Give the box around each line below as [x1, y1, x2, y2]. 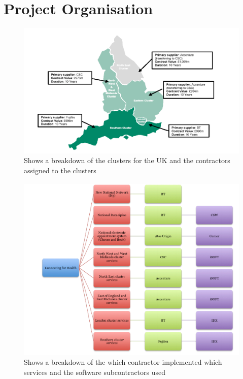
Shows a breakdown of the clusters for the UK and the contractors [24, 155, 230, 166]
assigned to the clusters [24, 165, 96, 175]
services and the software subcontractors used [24, 366, 166, 377]
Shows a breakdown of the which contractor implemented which [24, 357, 222, 367]
